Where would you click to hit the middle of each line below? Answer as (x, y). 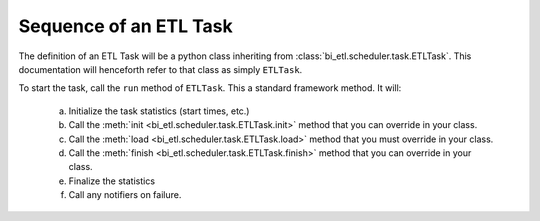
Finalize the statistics (111, 181)
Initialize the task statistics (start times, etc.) (159, 111)
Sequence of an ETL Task (126, 26)
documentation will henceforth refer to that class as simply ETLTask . (160, 69)
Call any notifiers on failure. (125, 195)
